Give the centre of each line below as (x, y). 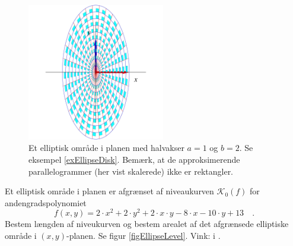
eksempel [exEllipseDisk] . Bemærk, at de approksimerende (134, 159)
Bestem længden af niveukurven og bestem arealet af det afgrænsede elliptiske (147, 224)
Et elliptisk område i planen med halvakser (106, 148)
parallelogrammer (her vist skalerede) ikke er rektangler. (131, 171)
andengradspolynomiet (46, 202)
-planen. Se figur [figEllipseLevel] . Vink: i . (143, 235)
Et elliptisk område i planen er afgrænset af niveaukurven (109, 191)
